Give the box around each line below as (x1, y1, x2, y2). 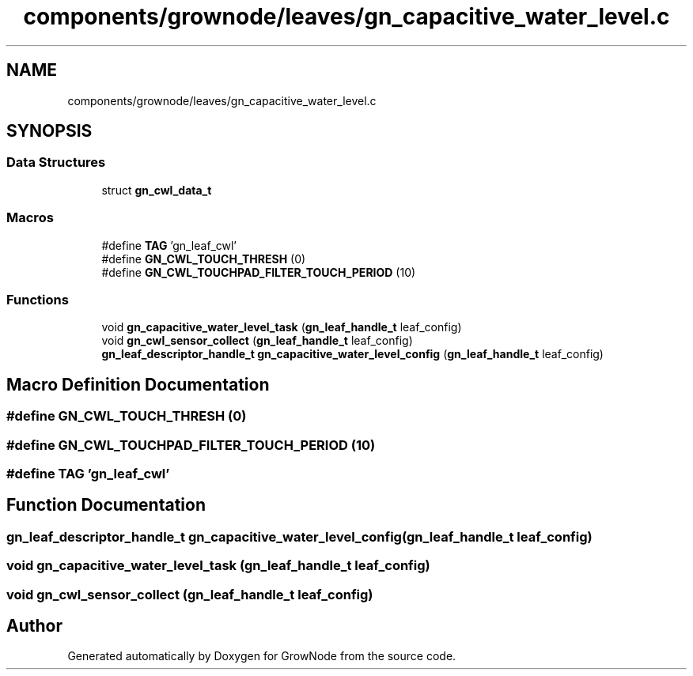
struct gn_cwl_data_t (101, 183, 212, 197)
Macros (6, 210, 54, 226)
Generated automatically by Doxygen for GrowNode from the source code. (67, 649, 456, 663)
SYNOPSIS (6, 121, 93, 142)
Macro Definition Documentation (6, 374, 270, 395)
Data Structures (6, 154, 106, 171)
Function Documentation (6, 495, 206, 515)
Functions (6, 291, 69, 308)
